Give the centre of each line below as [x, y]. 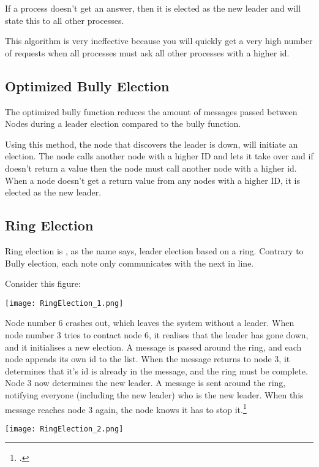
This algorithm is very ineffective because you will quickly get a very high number [159, 41]
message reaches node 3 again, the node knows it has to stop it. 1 [126, 408]
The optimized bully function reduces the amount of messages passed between [151, 111]
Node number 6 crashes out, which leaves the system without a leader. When [150, 323]
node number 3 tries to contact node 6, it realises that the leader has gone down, [157, 334]
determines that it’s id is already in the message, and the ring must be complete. [156, 370]
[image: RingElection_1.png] [64, 303]
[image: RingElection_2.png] [64, 429]
